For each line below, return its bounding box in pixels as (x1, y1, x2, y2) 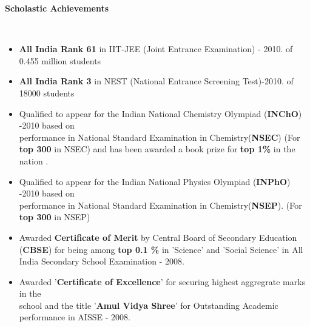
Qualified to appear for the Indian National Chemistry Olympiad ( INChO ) (19, 107, 302, 120)
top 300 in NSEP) (19, 211, 90, 223)
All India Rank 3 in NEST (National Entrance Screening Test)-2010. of (19, 75, 294, 87)
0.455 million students (19, 54, 101, 67)
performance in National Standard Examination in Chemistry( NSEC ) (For (19, 130, 300, 143)
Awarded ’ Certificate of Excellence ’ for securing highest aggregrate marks (19, 275, 306, 288)
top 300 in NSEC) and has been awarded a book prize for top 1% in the (19, 143, 295, 155)
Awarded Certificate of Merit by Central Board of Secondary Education (19, 231, 297, 243)
